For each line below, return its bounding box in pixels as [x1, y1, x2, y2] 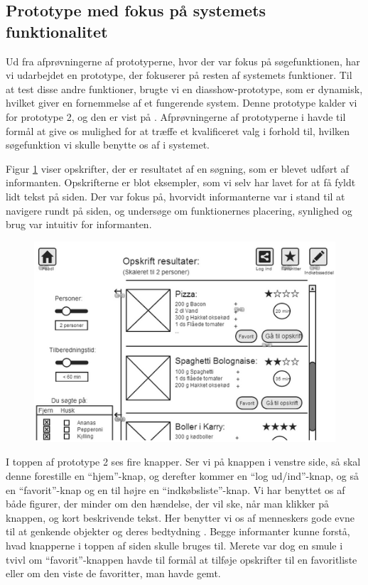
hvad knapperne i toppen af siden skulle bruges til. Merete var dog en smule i [6, 537, 343, 552]
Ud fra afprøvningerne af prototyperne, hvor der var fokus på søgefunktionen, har [6, 53, 360, 68]
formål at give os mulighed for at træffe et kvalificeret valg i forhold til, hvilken [6, 123, 350, 138]
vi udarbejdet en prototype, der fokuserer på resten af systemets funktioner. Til [6, 68, 352, 82]
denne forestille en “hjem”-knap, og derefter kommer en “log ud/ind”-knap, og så [6, 468, 359, 483]
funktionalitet [6, 20, 108, 42]
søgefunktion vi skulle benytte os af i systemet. [6, 137, 210, 152]
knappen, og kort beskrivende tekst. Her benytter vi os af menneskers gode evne [6, 510, 355, 525]
